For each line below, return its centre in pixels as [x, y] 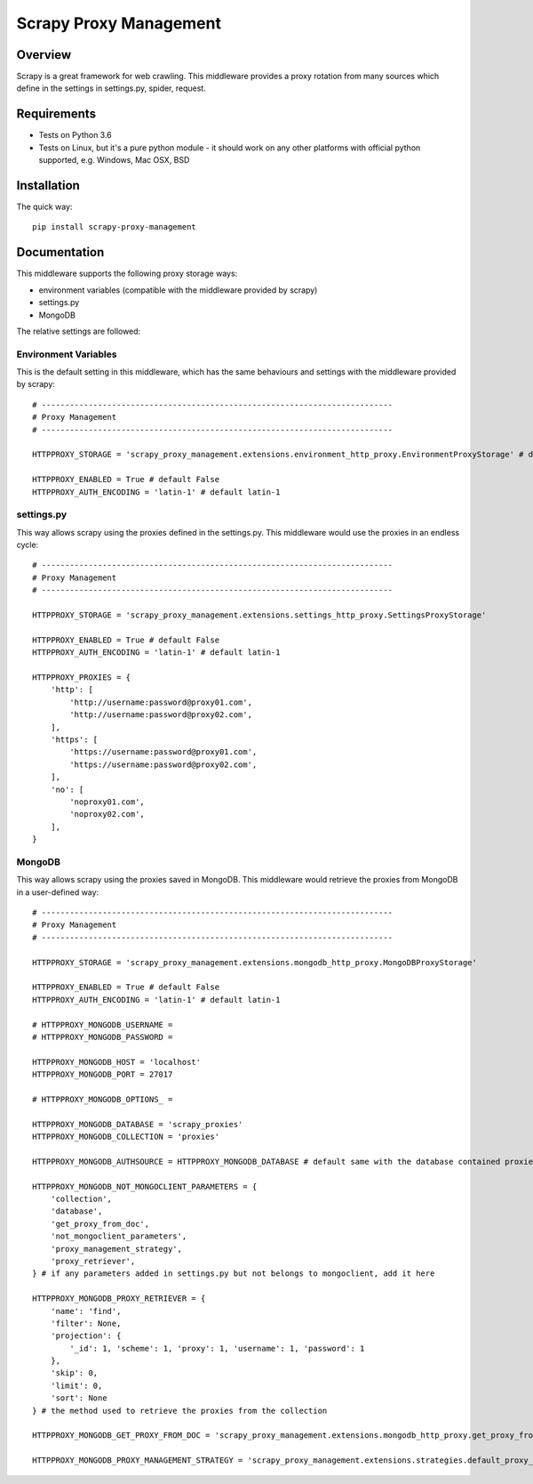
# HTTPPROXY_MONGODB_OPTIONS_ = [103, 1099]
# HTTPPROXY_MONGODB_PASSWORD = [103, 1037]
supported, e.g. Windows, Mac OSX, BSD [114, 160]
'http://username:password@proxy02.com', [161, 715]
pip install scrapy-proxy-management [115, 227]
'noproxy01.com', [107, 802]
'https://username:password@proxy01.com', [163, 752]
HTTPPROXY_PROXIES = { [82, 677]
